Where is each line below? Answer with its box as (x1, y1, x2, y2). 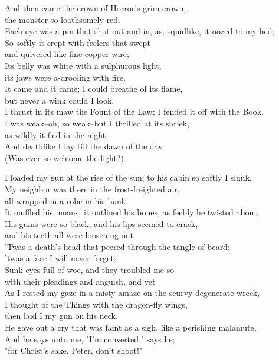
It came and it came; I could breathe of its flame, (5, 82, 183, 95)
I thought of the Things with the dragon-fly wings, (5, 298, 188, 310)
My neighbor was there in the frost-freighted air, (5, 182, 180, 195)
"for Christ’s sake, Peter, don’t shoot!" (5, 344, 143, 356)
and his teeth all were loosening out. (5, 229, 136, 241)
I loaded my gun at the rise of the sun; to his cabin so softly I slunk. (5, 171, 252, 184)
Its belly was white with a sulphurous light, (5, 59, 162, 71)
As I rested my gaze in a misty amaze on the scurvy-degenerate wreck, (5, 286, 260, 299)
